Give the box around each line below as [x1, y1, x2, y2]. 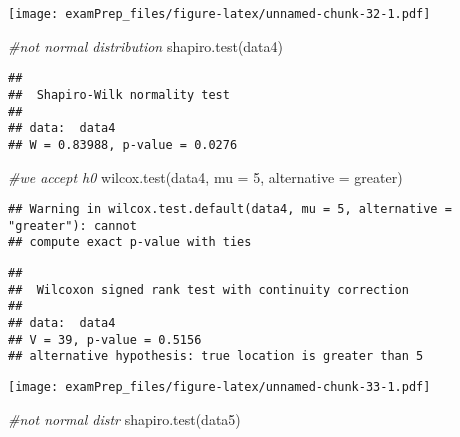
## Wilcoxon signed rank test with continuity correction [8, 282, 409, 297]
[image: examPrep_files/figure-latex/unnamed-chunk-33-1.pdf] [8, 380, 431, 395]
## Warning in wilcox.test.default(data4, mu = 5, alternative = [8, 202, 452, 217]
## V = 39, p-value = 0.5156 [8, 332, 202, 347]
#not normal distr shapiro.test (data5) [8, 408, 241, 429]
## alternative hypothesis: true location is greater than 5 [8, 349, 424, 364]
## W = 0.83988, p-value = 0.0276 [8, 137, 238, 152]
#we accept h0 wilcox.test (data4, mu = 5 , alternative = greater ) [8, 166, 403, 187]
